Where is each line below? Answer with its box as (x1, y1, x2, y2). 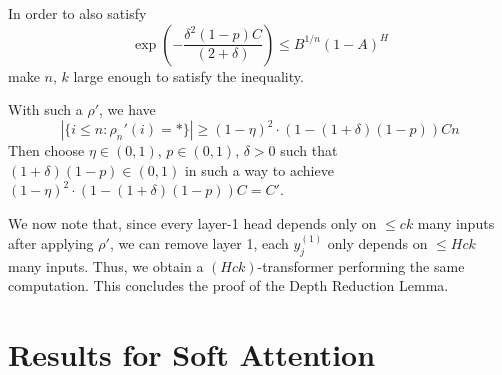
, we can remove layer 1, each (109, 233, 289, 254)
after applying (8, 233, 94, 254)
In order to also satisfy (8, 3, 147, 23)
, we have (99, 99, 156, 120)
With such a (8, 99, 83, 120)
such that (280, 140, 338, 161)
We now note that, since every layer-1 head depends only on (8, 213, 377, 234)
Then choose (8, 140, 85, 161)
